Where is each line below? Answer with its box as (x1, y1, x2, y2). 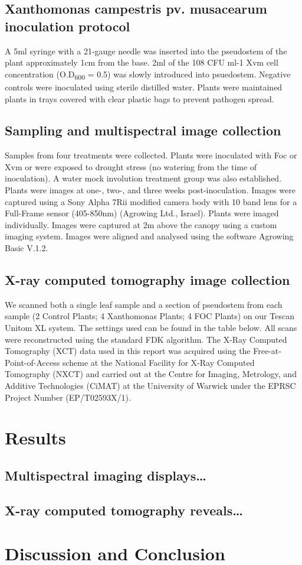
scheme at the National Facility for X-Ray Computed (62, 356, 255, 368)
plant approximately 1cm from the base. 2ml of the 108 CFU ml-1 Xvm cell (5, 56, 278, 69)
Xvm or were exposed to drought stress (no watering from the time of (5, 160, 257, 173)
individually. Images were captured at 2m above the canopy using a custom (5, 218, 277, 230)
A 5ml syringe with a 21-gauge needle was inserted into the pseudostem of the (5, 44, 287, 57)
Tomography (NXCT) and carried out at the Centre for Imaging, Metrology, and (5, 368, 297, 380)
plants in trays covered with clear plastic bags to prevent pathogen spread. (5, 92, 274, 105)
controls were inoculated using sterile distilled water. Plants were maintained (5, 80, 283, 93)
